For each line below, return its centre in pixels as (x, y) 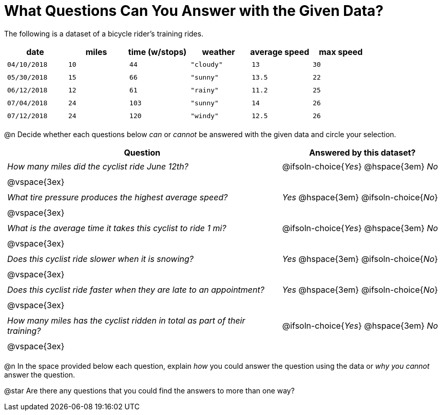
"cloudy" (207, 64)
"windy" (205, 116)
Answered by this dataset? (362, 152)
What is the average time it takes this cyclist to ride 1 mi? (117, 228)
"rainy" (205, 90)
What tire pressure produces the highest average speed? (118, 197)
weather (218, 52)
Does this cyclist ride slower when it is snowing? (101, 259)
